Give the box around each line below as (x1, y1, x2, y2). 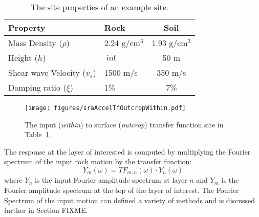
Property (8, 21, 46, 33)
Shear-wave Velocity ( (8, 67, 86, 78)
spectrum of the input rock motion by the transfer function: (4, 156, 192, 167)
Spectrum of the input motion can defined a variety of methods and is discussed (4, 194, 255, 205)
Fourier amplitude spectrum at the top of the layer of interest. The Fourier (4, 185, 239, 196)
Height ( (8, 52, 38, 63)
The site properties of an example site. (30, 1, 169, 13)
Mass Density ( (8, 37, 62, 49)
